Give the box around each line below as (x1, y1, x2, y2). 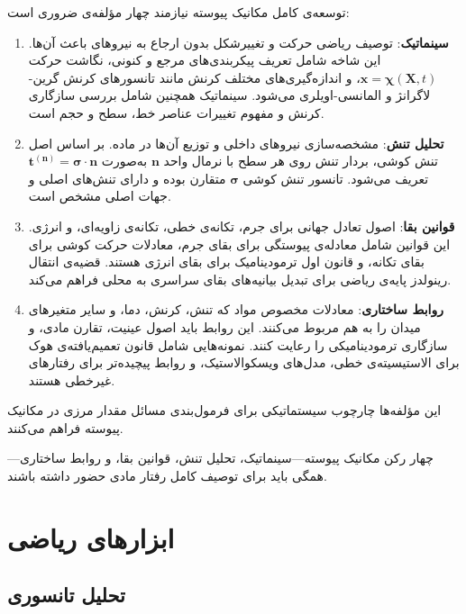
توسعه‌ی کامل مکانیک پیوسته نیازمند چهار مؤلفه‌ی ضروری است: (7, 3, 350, 21)
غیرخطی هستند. (28, 370, 115, 389)
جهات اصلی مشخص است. (28, 186, 171, 205)
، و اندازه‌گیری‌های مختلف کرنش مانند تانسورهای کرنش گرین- (28, 68, 361, 86)
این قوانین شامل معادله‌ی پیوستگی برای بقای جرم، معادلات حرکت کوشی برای (28, 234, 451, 253)
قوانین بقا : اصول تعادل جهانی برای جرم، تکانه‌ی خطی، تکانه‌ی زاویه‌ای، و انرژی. (28, 216, 455, 235)
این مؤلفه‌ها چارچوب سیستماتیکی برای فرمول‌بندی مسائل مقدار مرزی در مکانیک (7, 401, 442, 420)
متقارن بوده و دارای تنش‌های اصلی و (28, 168, 226, 187)
